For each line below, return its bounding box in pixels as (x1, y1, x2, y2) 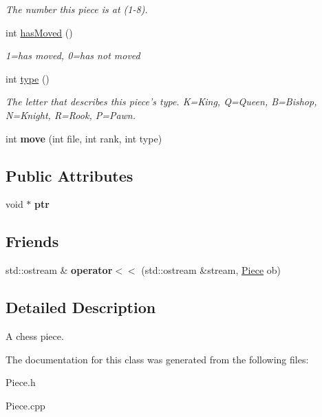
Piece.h (6, 375, 36, 389)
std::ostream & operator (6, 263, 113, 277)
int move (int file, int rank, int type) (6, 131, 162, 145)
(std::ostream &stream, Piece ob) (141, 263, 281, 277)
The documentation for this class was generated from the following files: (6, 352, 309, 366)
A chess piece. (6, 328, 64, 343)
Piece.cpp (6, 398, 45, 412)
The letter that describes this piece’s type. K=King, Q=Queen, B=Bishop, (6, 94, 317, 109)
